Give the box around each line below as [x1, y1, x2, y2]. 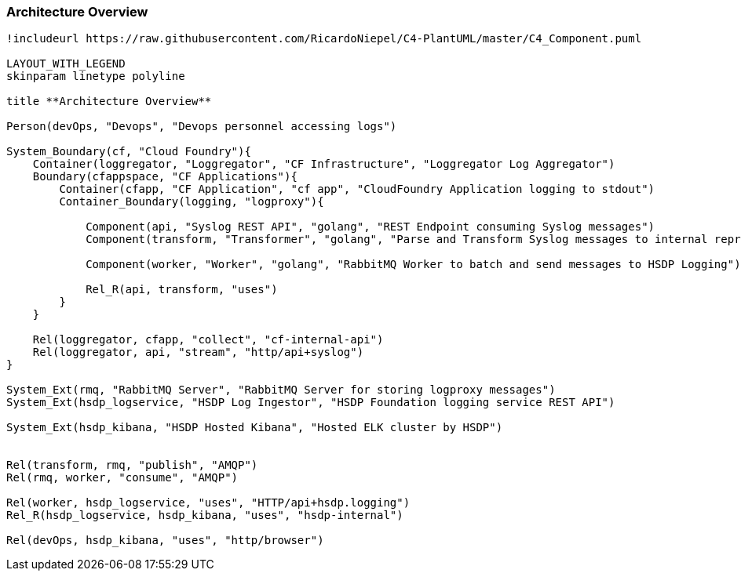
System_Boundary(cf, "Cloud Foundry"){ [6, 145, 251, 158]
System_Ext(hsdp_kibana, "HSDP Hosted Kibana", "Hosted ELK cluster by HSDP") [6, 421, 503, 434]
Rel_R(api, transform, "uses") [86, 283, 278, 296]
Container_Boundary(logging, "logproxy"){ [59, 195, 324, 209]
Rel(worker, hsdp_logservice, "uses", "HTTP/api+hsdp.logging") [6, 496, 411, 510]
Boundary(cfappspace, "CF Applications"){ [32, 170, 297, 183]
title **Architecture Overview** [6, 95, 212, 108]
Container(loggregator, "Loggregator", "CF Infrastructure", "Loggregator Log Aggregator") [32, 158, 615, 171]
